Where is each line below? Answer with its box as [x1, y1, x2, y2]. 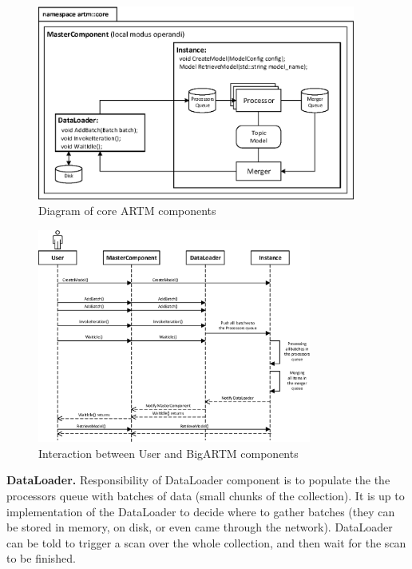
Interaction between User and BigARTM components [38, 444, 299, 461]
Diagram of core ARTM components [38, 202, 216, 219]
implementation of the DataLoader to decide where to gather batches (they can [6, 503, 395, 519]
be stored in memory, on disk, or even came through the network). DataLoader [6, 519, 393, 535]
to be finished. [6, 550, 76, 567]
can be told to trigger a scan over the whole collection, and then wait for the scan [6, 534, 406, 551]
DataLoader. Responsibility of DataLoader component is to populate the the [6, 472, 390, 488]
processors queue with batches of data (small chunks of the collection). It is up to [6, 487, 405, 503]
